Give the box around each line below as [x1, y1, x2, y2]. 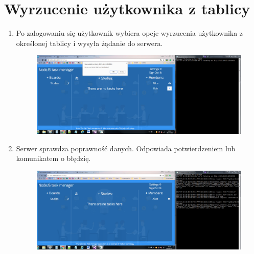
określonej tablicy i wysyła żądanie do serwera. [16, 37, 163, 48]
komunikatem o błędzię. [16, 153, 91, 164]
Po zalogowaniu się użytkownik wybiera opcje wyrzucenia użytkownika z [16, 28, 243, 38]
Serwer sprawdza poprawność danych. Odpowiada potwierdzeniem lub [16, 143, 236, 153]
